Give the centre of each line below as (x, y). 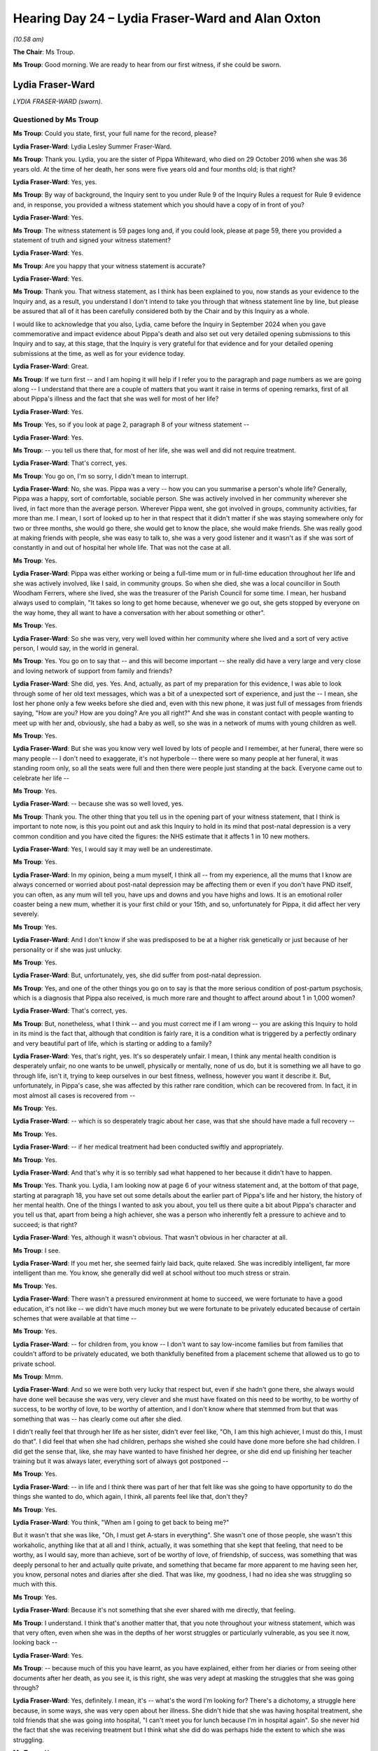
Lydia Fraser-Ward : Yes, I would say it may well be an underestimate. (113, 849)
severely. (26, 914)
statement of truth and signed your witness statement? (92, 240)
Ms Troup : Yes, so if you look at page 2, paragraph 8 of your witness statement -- (131, 424)
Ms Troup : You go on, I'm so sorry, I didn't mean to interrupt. (100, 476)
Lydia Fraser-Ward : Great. (51, 366)
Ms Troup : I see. (37, 1250)
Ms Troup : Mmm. (38, 1376)
